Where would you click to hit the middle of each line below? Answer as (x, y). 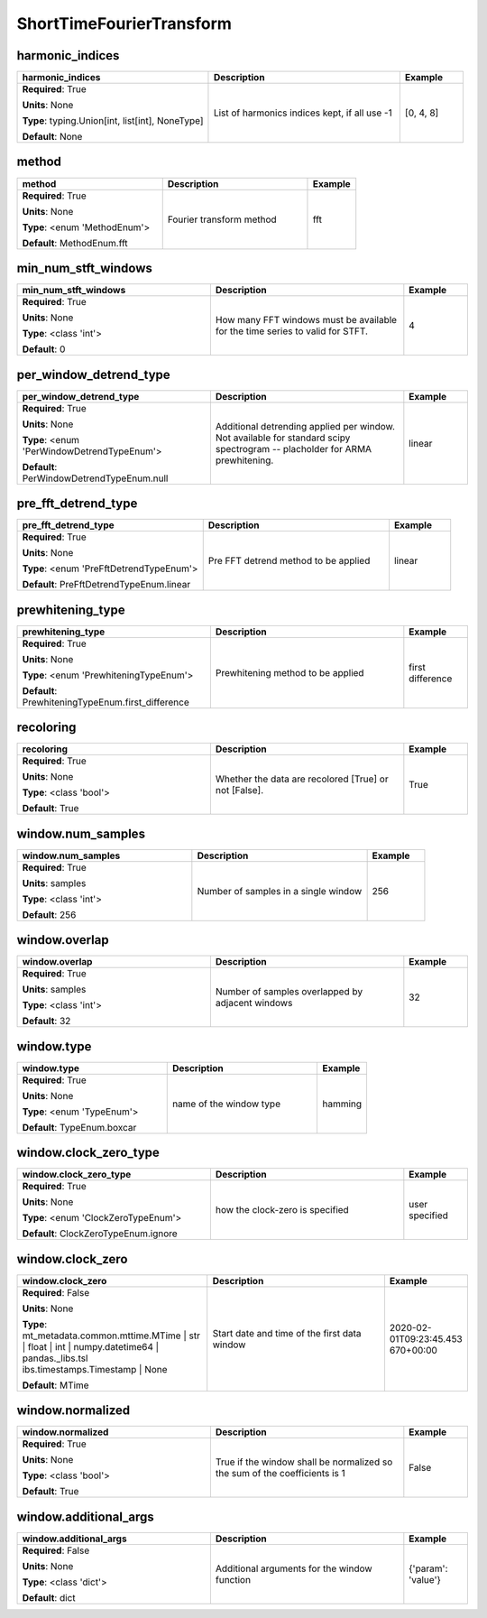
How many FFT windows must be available (306, 320)
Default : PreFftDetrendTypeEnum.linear (106, 585)
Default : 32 (46, 1022)
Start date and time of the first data (287, 1333)
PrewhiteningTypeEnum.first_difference (106, 702)
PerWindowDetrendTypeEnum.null (95, 478)
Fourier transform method (222, 219)
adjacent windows (254, 1003)
